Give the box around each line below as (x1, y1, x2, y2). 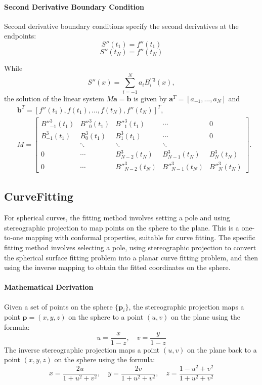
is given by (134, 93, 167, 103)
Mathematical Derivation (4, 282, 94, 292)
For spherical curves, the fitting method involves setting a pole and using (4, 212, 230, 223)
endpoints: (4, 30, 36, 41)
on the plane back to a (187, 344, 257, 355)
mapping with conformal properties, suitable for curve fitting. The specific (25, 232, 255, 243)
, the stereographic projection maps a (128, 301, 244, 312)
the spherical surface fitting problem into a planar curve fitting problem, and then (4, 252, 258, 262)
